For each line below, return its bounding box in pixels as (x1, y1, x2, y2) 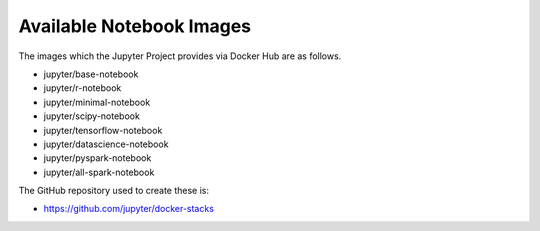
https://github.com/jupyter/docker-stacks (43, 203, 215, 215)
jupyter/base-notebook (43, 68, 139, 80)
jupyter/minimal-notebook (43, 96, 151, 108)
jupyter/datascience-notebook (43, 138, 169, 150)
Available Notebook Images (18, 15, 252, 37)
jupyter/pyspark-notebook (43, 152, 152, 164)
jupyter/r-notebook (43, 82, 122, 94)
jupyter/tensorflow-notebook (43, 124, 163, 136)
